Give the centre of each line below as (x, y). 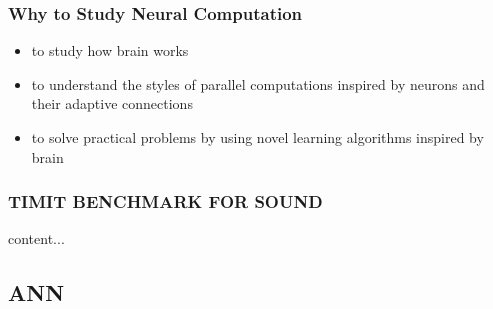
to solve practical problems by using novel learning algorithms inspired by (257, 137)
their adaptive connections (112, 103)
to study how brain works (110, 50)
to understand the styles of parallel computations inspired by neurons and (258, 83)
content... (36, 238)
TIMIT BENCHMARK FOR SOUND (165, 201)
